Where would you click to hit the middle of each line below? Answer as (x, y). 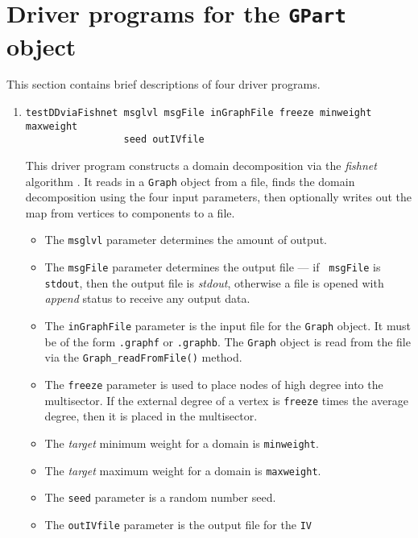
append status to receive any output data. (147, 298)
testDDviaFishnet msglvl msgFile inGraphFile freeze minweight (199, 113)
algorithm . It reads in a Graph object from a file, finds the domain (190, 181)
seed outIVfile (164, 140)
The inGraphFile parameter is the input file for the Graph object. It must (228, 325)
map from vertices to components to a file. (130, 212)
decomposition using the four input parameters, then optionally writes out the (219, 197)
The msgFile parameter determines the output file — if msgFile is (213, 267)
